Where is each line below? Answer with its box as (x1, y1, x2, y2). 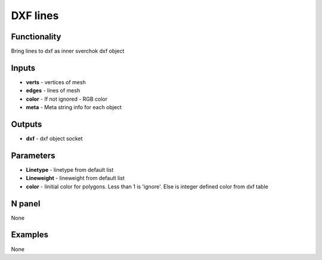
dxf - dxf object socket (26, 135, 83, 143)
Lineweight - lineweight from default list (26, 175, 125, 182)
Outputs (11, 119, 42, 129)
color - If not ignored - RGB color (26, 95, 108, 103)
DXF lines (11, 9, 59, 22)
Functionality (11, 32, 61, 42)
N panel (11, 199, 41, 209)
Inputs (11, 63, 36, 73)
